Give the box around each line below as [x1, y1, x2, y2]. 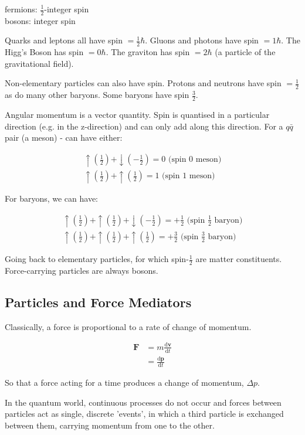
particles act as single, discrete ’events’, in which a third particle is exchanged [5, 407, 284, 420]
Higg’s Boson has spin [5, 46, 84, 58]
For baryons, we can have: [5, 192, 99, 204]
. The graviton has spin [106, 46, 190, 58]
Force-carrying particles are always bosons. [5, 264, 158, 277]
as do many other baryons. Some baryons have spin [5, 89, 189, 101]
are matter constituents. [195, 253, 282, 265]
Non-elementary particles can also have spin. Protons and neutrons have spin [5, 77, 282, 89]
